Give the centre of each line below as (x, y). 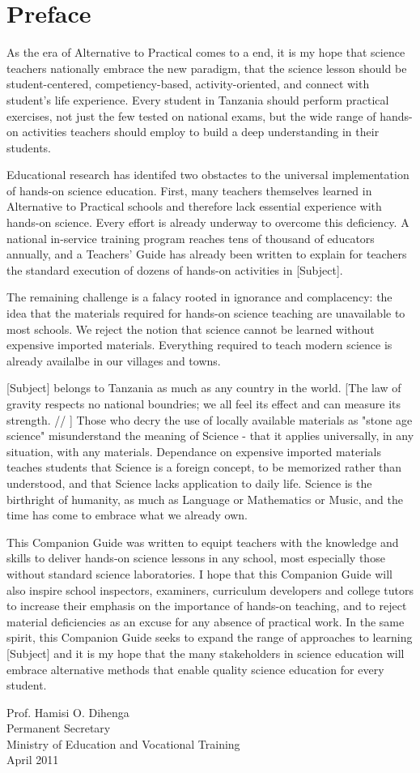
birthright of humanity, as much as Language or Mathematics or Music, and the (205, 499)
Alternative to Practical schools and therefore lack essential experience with (194, 206)
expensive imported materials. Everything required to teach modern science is (199, 345)
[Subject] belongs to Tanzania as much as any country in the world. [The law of (204, 388)
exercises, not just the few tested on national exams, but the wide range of (191, 115)
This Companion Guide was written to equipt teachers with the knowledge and (203, 542)
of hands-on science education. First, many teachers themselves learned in (189, 190)
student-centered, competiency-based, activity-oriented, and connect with (188, 84)
